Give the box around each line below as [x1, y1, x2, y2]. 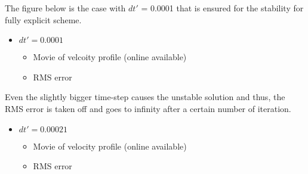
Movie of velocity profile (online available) [33, 139, 187, 152]
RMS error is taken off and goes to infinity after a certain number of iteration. [5, 102, 291, 114]
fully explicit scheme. [5, 13, 82, 26]
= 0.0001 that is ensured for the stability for [141, 2, 304, 14]
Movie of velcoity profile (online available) [33, 51, 187, 63]
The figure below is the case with [5, 2, 126, 14]
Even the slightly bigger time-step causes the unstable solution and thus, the [5, 91, 285, 103]
